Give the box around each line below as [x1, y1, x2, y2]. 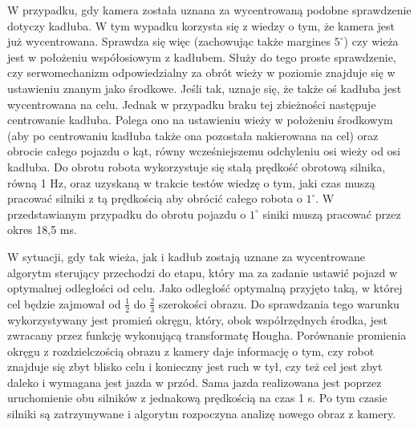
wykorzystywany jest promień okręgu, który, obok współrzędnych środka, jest [7, 311, 388, 328]
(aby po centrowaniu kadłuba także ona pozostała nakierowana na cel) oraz [7, 127, 379, 143]
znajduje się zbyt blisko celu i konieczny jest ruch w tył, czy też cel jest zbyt [7, 358, 383, 375]
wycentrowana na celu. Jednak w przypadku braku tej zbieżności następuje [7, 95, 376, 112]
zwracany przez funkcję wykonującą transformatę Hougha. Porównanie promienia [7, 327, 407, 344]
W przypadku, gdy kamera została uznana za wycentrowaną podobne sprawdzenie [7, 2, 412, 18]
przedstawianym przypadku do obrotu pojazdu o [7, 205, 246, 222]
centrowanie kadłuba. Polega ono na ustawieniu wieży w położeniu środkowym [7, 111, 393, 128]
